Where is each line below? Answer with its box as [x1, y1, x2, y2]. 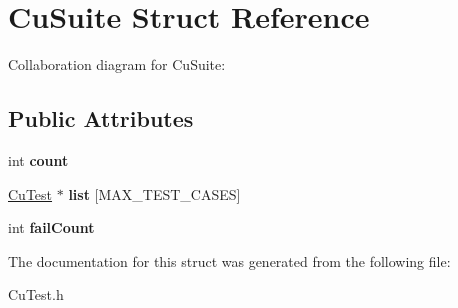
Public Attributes [8, 103, 194, 134]
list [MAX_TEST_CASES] [68, 183, 241, 204]
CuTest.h [8, 284, 64, 305]
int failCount [8, 217, 95, 238]
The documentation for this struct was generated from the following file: [8, 250, 451, 271]
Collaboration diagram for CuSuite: [8, 54, 226, 75]
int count [8, 149, 69, 170]
